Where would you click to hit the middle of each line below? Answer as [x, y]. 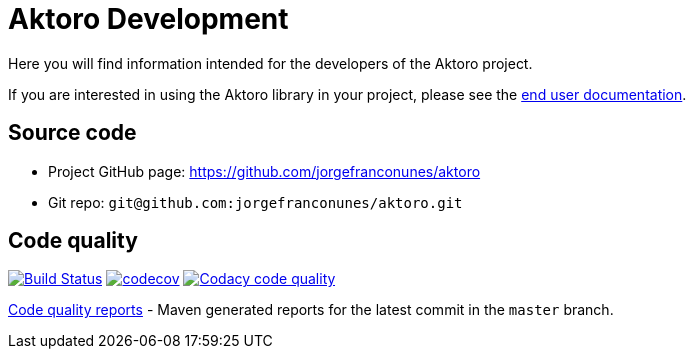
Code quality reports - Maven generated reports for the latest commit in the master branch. [311, 310]
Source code [72, 133]
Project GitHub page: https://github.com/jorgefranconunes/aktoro [264, 171]
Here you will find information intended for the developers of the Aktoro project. [270, 63]
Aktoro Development [148, 19]
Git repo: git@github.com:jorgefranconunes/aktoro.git [255, 202]
